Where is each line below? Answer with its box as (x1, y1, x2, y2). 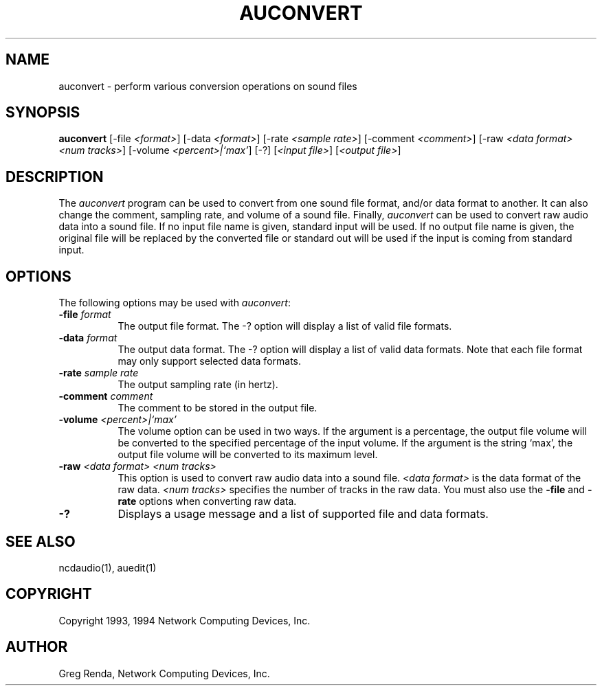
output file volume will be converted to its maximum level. (118, 449, 378, 461)
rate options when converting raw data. (118, 495, 297, 508)
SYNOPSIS (5, 104, 80, 122)
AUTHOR (5, 638, 68, 656)
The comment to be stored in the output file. (118, 402, 317, 414)
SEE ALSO (5, 532, 76, 550)
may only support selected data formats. (118, 355, 302, 367)
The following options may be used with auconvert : (58, 297, 291, 309)
